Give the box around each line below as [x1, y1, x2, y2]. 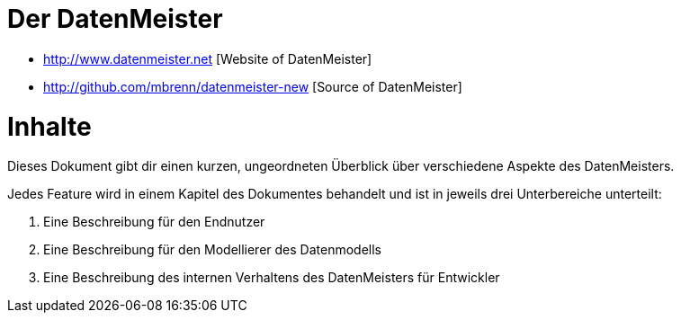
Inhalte [7, 111, 92, 142]
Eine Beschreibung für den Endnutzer [43, 214, 265, 230]
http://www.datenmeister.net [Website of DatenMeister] [43, 50, 372, 67]
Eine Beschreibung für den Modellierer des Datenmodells [43, 242, 381, 258]
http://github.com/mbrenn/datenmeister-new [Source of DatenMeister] [43, 78, 462, 94]
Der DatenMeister [7, 4, 223, 34]
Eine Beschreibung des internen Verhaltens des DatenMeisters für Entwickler [43, 270, 500, 286]
